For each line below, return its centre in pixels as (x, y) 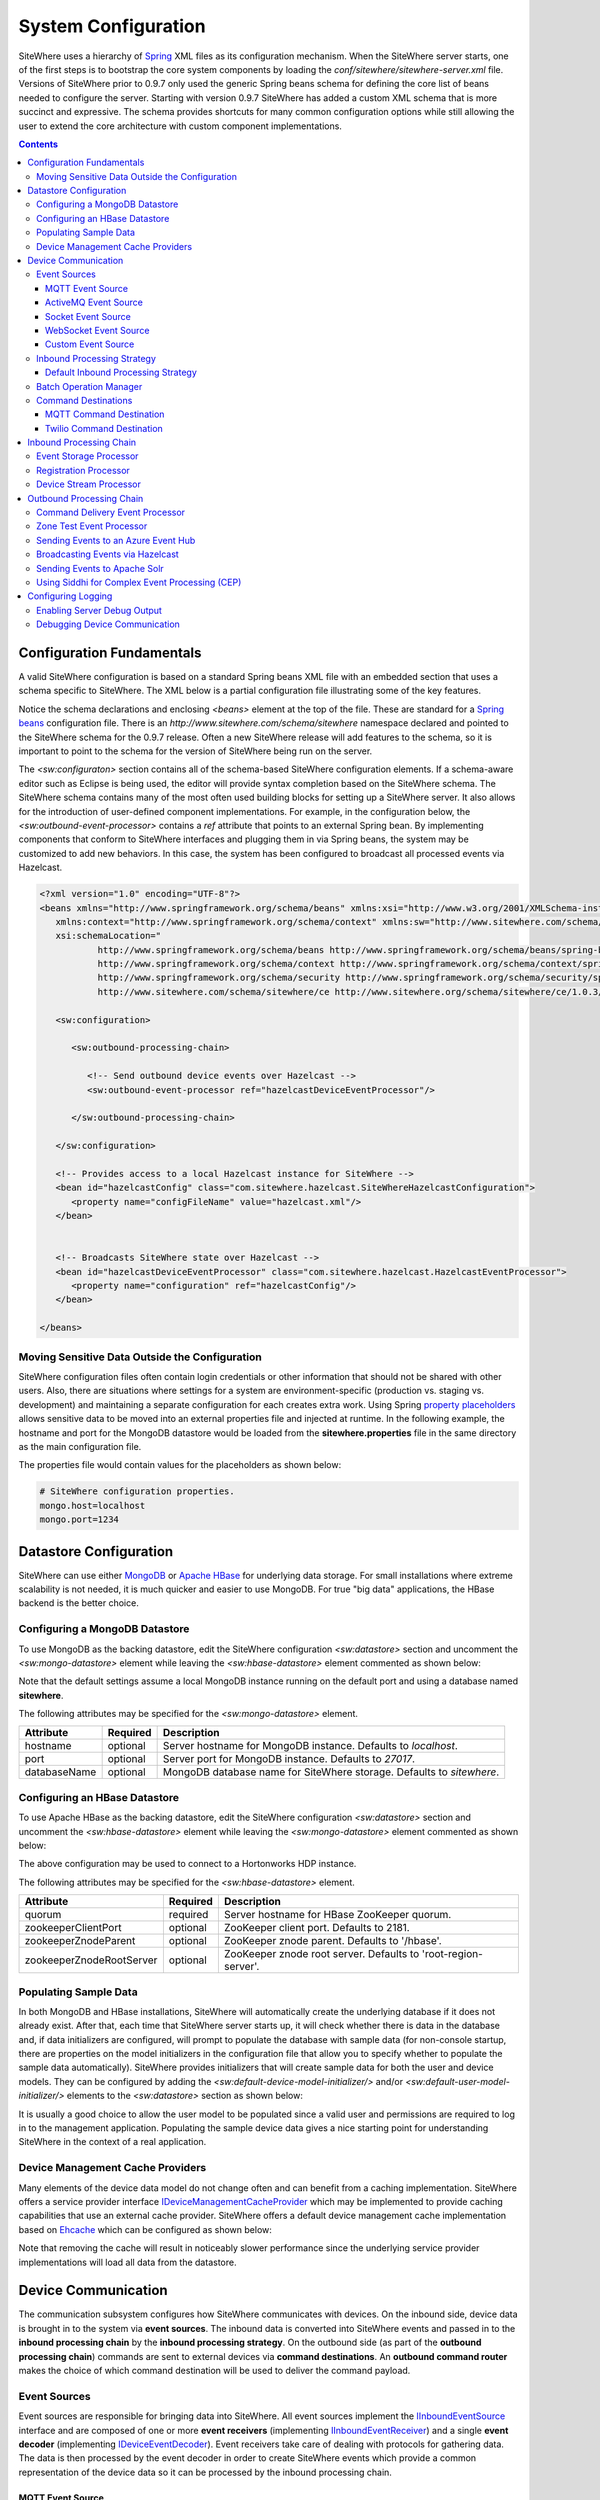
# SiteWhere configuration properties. (137, 1491)
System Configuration (112, 26)
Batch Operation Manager (89, 386)
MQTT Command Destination (105, 414)
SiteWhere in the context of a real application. (112, 2142)
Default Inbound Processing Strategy (121, 372)
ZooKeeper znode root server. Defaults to (321, 1954)
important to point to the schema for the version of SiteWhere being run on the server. (195, 751)
